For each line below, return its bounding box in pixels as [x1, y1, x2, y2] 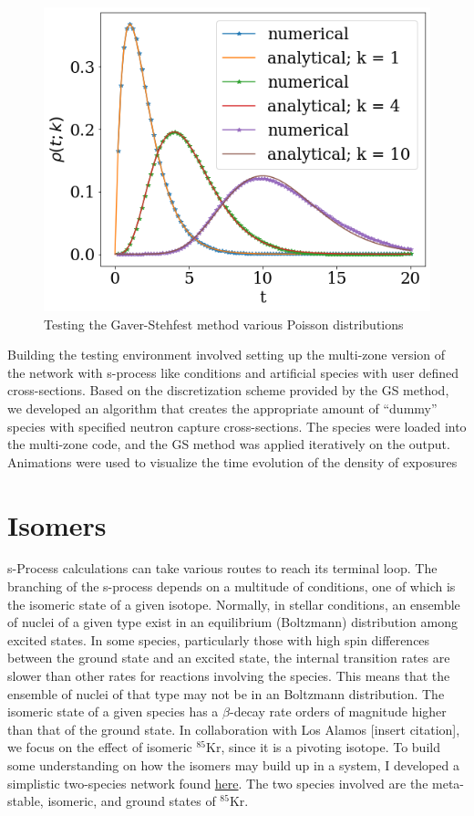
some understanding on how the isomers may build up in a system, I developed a [7, 755, 459, 774]
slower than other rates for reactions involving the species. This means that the [7, 666, 450, 685]
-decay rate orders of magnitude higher [229, 702, 447, 721]
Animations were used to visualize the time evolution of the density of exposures [7, 452, 458, 471]
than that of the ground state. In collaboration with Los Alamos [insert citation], [7, 719, 460, 738]
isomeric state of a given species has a [7, 702, 219, 721]
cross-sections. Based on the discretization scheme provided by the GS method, [7, 381, 449, 400]
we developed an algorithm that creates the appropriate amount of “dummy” [7, 398, 438, 417]
